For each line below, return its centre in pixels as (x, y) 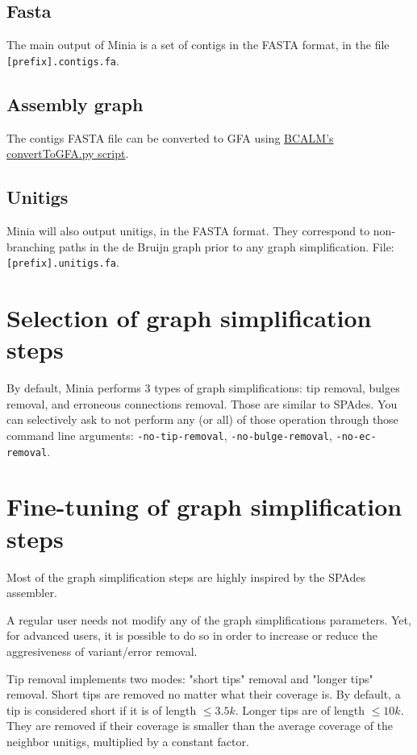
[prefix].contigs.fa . (63, 60)
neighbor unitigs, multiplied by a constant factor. (128, 741)
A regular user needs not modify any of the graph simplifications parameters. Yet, (209, 619)
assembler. (32, 593)
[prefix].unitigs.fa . (63, 262)
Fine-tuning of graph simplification (204, 506)
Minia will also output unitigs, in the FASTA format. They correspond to (188, 231)
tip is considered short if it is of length (102, 709)
